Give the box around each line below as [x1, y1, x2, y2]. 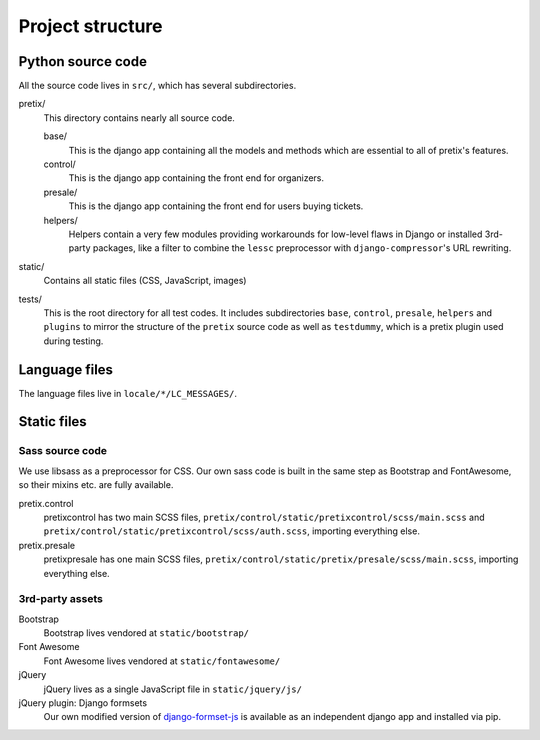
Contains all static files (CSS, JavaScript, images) [43, 275, 247, 287]
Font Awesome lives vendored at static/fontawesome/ [43, 655, 281, 667]
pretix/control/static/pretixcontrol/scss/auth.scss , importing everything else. [43, 525, 420, 537]
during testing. [43, 335, 104, 347]
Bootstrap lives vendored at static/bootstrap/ [43, 627, 250, 639]
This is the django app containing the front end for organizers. [68, 172, 325, 184]
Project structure [18, 15, 163, 37]
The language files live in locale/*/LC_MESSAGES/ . [18, 387, 237, 399]
